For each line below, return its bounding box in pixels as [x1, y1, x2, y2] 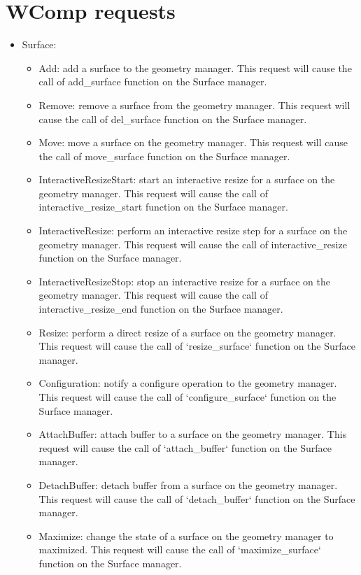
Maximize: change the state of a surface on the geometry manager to [38, 528, 334, 543]
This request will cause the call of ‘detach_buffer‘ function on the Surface [38, 491, 355, 506]
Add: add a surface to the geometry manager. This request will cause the [38, 60, 352, 75]
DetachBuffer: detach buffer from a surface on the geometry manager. [38, 477, 338, 492]
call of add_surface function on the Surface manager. [38, 74, 267, 89]
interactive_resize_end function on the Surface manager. [38, 301, 283, 316]
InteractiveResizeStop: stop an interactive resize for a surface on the [38, 274, 330, 288]
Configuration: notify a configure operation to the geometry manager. [38, 376, 337, 390]
